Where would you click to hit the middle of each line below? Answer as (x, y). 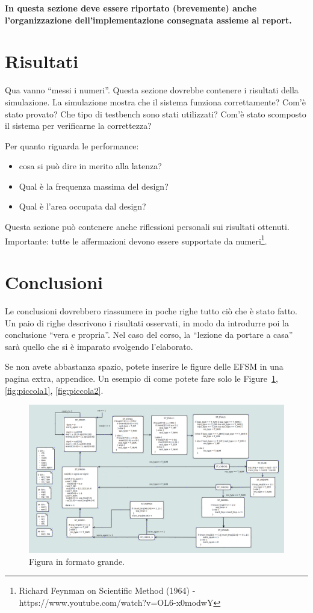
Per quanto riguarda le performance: (72, 145)
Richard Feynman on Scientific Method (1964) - (107, 590)
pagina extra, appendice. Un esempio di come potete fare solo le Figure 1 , (141, 378)
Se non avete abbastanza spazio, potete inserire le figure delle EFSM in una (144, 366)
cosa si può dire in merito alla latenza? (90, 166)
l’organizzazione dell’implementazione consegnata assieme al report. (148, 20)
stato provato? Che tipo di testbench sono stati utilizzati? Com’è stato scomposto (156, 114)
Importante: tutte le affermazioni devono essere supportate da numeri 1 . (136, 240)
